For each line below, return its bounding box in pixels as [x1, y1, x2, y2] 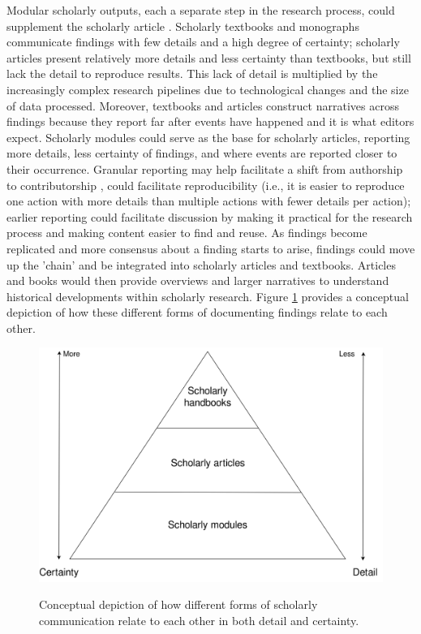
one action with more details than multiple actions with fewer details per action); [6, 192, 411, 209]
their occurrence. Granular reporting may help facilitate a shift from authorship [6, 160, 403, 177]
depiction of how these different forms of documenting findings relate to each [6, 304, 388, 321]
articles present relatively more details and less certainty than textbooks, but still [6, 49, 411, 66]
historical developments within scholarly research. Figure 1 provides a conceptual [6, 287, 409, 304]
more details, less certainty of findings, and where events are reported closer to [6, 144, 397, 162]
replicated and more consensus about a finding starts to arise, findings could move [6, 239, 415, 257]
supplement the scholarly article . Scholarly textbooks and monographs [6, 17, 359, 34]
